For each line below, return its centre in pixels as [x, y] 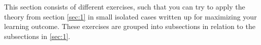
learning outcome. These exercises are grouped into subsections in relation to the [130, 26]
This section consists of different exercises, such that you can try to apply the [125, 6]
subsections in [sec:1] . [37, 36]
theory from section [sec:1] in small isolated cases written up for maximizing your [130, 16]
